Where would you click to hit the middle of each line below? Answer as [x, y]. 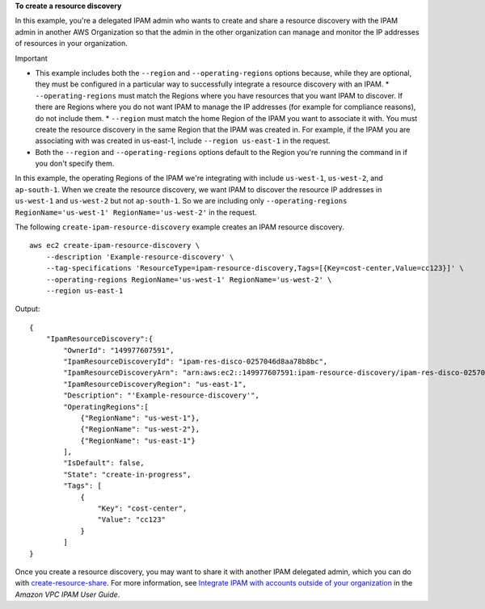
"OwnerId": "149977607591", [119, 350]
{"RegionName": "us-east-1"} [138, 441]
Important [31, 58]
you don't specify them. [75, 164]
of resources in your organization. [72, 44]
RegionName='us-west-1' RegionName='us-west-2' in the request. [136, 212]
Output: [27, 309]
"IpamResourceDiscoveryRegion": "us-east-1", [155, 384]
